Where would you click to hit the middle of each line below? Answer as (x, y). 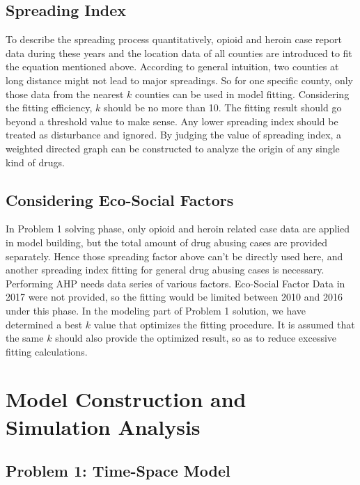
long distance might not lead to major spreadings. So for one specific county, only (179, 80)
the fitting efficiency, (49, 108)
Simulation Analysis (103, 426)
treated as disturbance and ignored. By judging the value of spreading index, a (174, 135)
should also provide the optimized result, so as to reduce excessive (196, 338)
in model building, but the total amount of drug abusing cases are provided (167, 242)
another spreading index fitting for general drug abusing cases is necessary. (165, 270)
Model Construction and (126, 399)
